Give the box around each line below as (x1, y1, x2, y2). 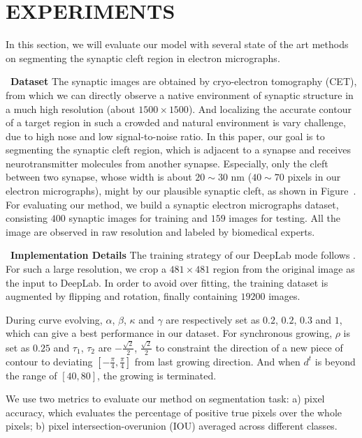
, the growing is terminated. (97, 368, 217, 382)
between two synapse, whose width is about (6, 169, 192, 184)
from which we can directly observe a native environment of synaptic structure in (6, 87, 354, 102)
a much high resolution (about (6, 101, 136, 116)
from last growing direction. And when (134, 354, 301, 368)
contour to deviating (6, 354, 93, 368)
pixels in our (287, 169, 341, 184)
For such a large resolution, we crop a (6, 262, 166, 276)
